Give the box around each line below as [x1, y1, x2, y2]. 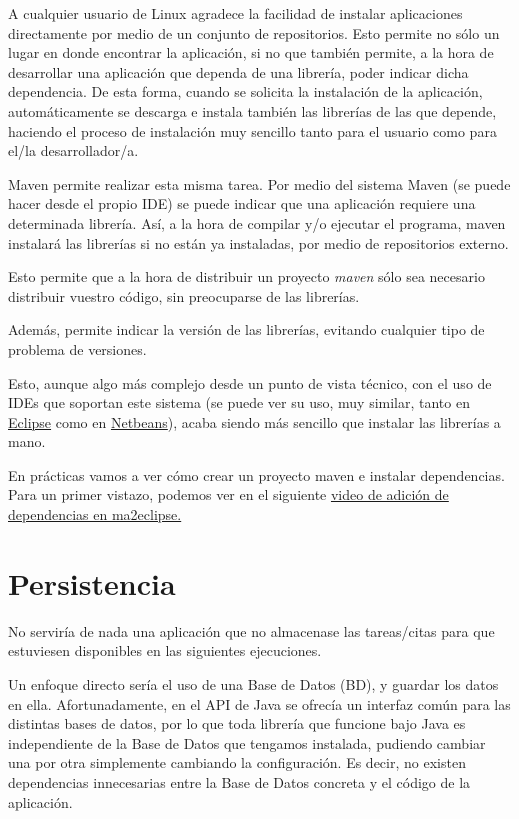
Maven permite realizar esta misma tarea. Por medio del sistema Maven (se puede [8, 173, 511, 194]
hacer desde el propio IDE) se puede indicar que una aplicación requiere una [8, 193, 476, 214]
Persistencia [8, 562, 176, 603]
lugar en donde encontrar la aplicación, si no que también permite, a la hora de [8, 42, 494, 63]
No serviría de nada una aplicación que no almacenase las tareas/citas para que [8, 620, 495, 641]
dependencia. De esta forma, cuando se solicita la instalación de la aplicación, [8, 81, 483, 102]
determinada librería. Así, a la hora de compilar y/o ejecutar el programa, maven [8, 212, 506, 233]
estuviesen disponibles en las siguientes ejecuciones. [8, 640, 322, 661]
